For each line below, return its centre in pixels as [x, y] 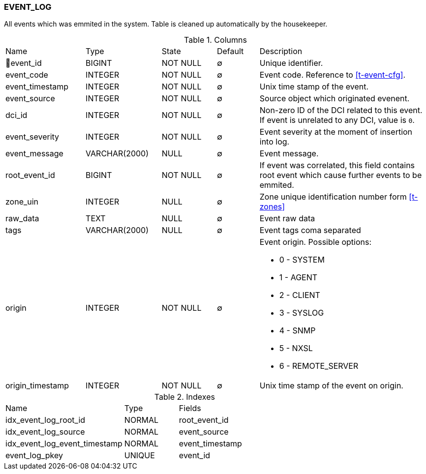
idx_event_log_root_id [46, 420]
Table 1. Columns [215, 40]
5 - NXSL [296, 348]
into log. [274, 142]
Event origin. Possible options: [316, 242]
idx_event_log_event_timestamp [64, 444]
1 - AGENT [298, 278]
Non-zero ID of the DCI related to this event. [341, 110]
